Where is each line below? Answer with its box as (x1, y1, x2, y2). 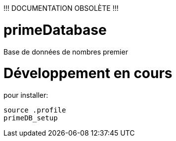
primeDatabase (3, 21, 107, 38)
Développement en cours (3, 65, 173, 82)
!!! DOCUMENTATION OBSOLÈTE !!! (3, 4, 119, 12)
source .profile (3, 106, 66, 114)
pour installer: (3, 91, 48, 99)
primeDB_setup (3, 114, 58, 122)
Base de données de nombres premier (3, 47, 128, 56)
